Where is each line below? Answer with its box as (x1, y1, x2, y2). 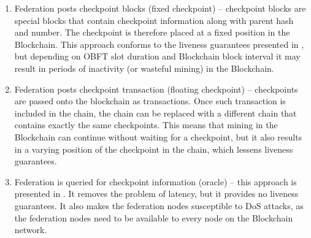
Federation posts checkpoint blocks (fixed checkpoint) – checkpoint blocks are (14, 2, 306, 14)
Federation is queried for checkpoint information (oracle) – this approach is (14, 175, 297, 188)
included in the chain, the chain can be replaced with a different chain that (14, 106, 297, 119)
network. (14, 223, 47, 236)
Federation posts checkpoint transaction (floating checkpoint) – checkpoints (14, 82, 298, 95)
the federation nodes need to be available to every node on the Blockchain (14, 211, 293, 224)
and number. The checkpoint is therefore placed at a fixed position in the (14, 26, 290, 39)
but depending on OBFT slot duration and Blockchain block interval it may (14, 50, 301, 63)
